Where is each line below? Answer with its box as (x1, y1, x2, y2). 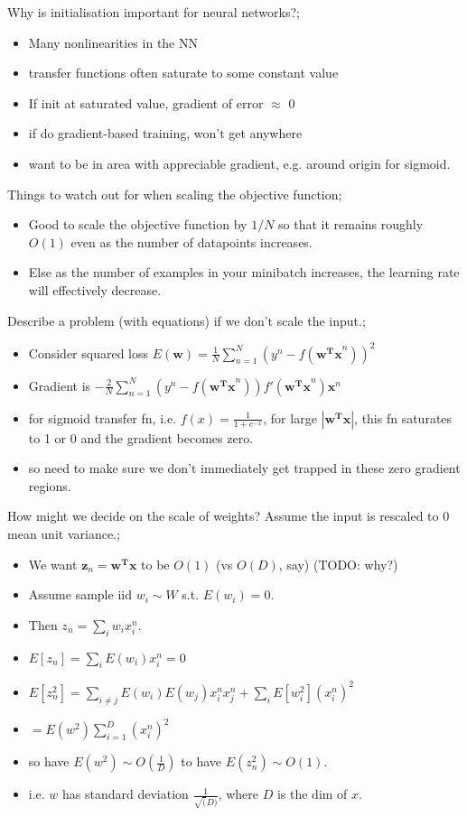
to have (181, 752, 222, 771)
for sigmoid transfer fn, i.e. (28, 408, 177, 427)
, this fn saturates (354, 408, 453, 427)
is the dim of (276, 784, 348, 803)
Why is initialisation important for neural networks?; (7, 3, 300, 21)
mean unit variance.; (7, 524, 120, 542)
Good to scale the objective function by (28, 215, 248, 234)
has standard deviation (62, 784, 189, 803)
